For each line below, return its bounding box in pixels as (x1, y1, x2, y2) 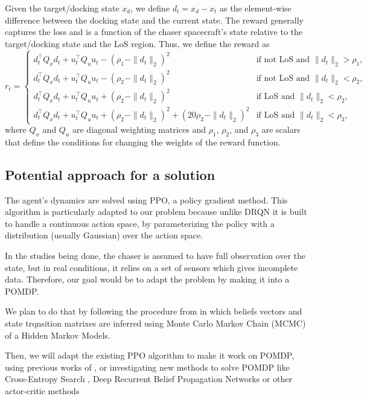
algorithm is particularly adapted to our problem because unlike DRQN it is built (5, 205, 307, 218)
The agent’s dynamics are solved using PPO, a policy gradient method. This (5, 193, 288, 206)
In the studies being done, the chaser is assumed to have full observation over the (5, 249, 306, 261)
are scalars (261, 123, 301, 135)
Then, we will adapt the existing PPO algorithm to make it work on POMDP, (5, 349, 295, 362)
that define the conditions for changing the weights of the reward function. (5, 135, 281, 148)
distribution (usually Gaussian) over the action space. (5, 229, 203, 241)
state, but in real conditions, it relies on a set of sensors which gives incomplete (5, 261, 298, 273)
